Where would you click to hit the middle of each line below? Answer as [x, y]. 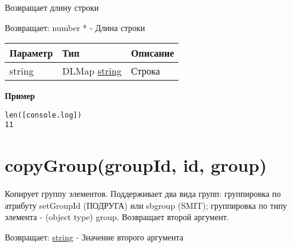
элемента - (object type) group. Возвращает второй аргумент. [117, 217]
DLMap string [92, 71]
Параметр [31, 53]
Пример [20, 96]
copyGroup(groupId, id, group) [136, 165]
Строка [145, 71]
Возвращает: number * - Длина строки [75, 27]
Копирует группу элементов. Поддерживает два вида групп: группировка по [143, 194]
